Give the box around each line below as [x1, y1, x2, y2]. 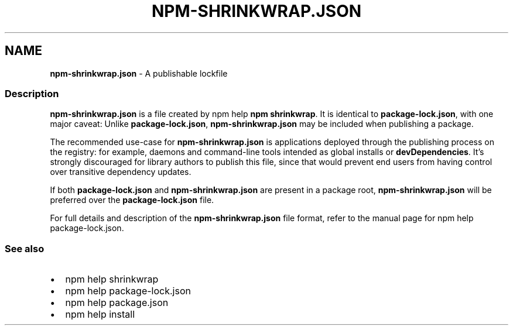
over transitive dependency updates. [50, 167, 191, 177]
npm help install [65, 308, 135, 321]
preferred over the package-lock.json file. [50, 195, 214, 205]
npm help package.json [65, 297, 169, 309]
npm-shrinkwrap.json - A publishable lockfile [50, 68, 228, 78]
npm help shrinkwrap [65, 273, 159, 286]
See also [5, 242, 45, 255]
